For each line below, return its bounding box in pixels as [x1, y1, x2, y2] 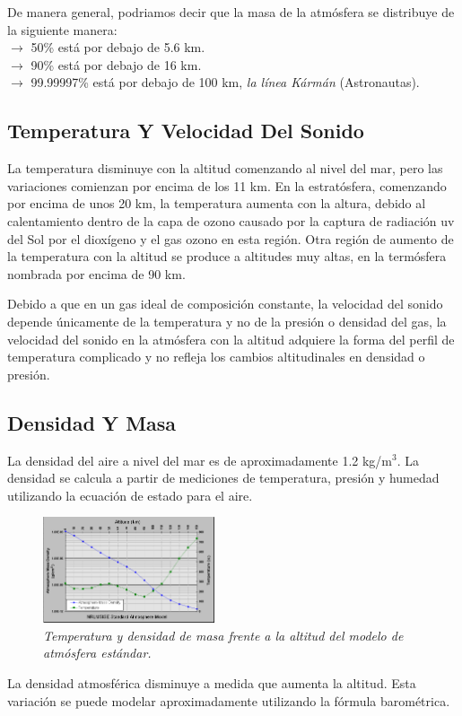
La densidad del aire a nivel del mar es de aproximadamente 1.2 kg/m [7, 450, 392, 469]
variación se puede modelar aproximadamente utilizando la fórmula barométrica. [7, 691, 450, 710]
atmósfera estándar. [43, 643, 152, 662]
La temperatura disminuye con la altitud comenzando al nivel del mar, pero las [7, 159, 443, 178]
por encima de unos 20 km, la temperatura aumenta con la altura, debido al [7, 194, 426, 213]
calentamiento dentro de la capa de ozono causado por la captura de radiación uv [7, 211, 455, 230]
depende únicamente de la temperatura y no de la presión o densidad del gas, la [7, 311, 447, 330]
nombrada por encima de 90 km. [7, 264, 186, 283]
